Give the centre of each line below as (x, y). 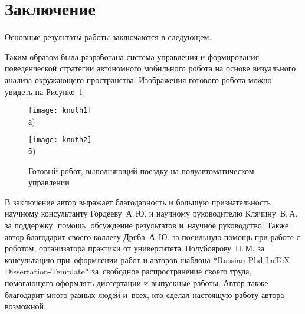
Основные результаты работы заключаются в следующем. (108, 37)
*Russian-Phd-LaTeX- (253, 259)
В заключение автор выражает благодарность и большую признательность (138, 202)
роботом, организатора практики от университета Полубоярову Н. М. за (135, 248)
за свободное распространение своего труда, (172, 271)
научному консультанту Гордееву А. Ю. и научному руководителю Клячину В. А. (151, 213)
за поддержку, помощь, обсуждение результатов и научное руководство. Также (147, 225)
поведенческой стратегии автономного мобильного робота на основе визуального (150, 68)
